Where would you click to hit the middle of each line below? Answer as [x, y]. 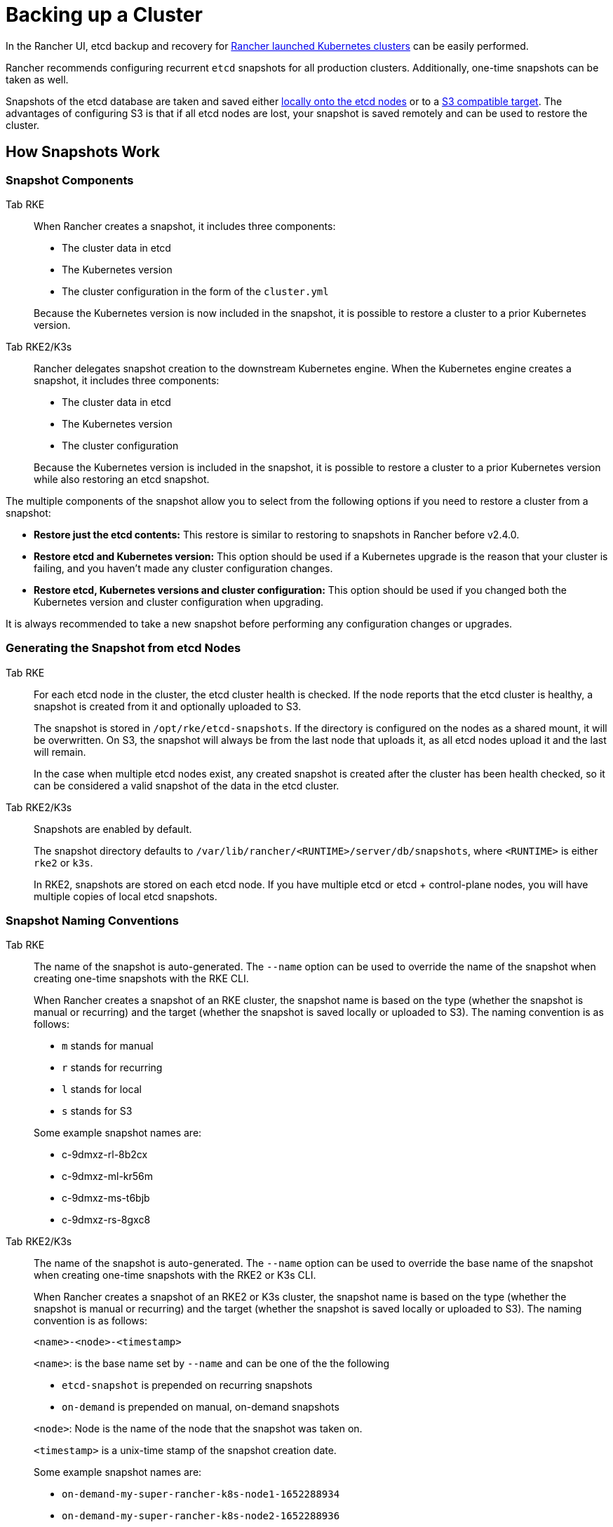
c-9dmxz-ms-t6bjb [106, 1198]
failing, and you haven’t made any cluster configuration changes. [183, 568]
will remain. [60, 752]
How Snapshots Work [83, 152]
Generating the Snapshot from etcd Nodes [123, 648]
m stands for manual [108, 1046]
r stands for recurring [112, 1068]
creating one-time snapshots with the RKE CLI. [141, 979]
